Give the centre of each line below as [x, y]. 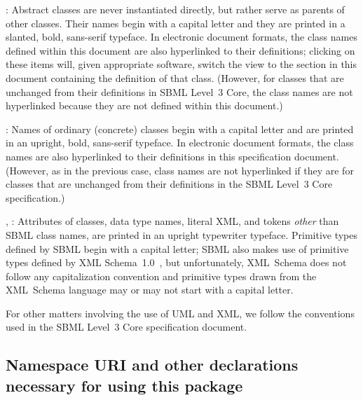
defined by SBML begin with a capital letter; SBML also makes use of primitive [177, 248]
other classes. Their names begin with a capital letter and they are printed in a [176, 23]
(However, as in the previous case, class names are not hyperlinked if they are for [180, 170]
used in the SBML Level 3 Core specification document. [126, 327]
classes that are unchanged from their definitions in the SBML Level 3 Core [169, 184]
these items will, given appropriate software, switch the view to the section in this [181, 64]
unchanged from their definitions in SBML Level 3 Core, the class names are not [179, 91]
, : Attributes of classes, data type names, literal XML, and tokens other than [172, 221]
